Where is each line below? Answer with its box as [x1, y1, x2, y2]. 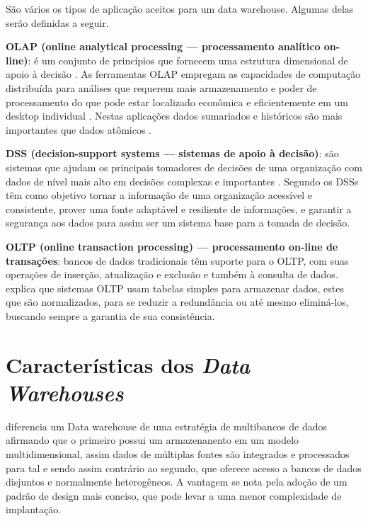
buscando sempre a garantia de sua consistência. [6, 308, 215, 323]
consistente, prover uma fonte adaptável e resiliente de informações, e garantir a [6, 201, 352, 216]
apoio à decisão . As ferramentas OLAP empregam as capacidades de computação [6, 67, 361, 81]
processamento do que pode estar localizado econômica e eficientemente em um [6, 94, 348, 109]
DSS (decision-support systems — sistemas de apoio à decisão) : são [6, 146, 339, 161]
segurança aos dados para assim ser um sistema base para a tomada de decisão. [6, 215, 350, 230]
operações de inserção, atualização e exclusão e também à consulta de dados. [6, 267, 338, 282]
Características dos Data [6, 350, 251, 379]
